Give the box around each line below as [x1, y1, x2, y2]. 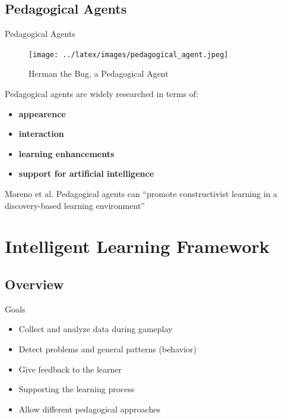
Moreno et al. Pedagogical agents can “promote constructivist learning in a [5, 187, 278, 200]
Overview [5, 274, 64, 293]
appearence [18, 107, 66, 120]
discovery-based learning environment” [5, 199, 145, 211]
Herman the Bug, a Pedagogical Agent [28, 67, 169, 80]
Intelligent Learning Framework [5, 234, 270, 258]
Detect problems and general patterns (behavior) [18, 342, 197, 355]
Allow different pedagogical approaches [18, 402, 160, 415]
